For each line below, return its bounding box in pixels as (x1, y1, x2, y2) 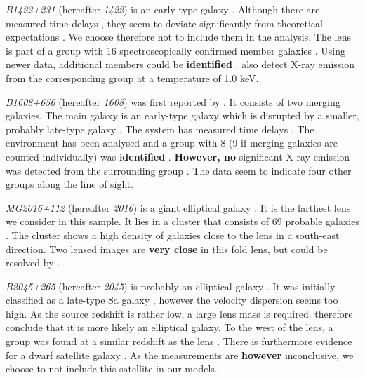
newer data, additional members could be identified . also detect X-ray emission (6, 57, 354, 72)
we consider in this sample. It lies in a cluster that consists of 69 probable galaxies (6, 214, 359, 229)
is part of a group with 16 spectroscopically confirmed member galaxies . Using (6, 43, 345, 58)
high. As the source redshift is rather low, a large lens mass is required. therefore (6, 306, 353, 320)
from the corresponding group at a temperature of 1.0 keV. (6, 70, 259, 85)
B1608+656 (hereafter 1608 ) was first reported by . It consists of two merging (6, 94, 340, 109)
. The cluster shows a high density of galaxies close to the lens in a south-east (6, 227, 340, 242)
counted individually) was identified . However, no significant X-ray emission (6, 149, 350, 163)
